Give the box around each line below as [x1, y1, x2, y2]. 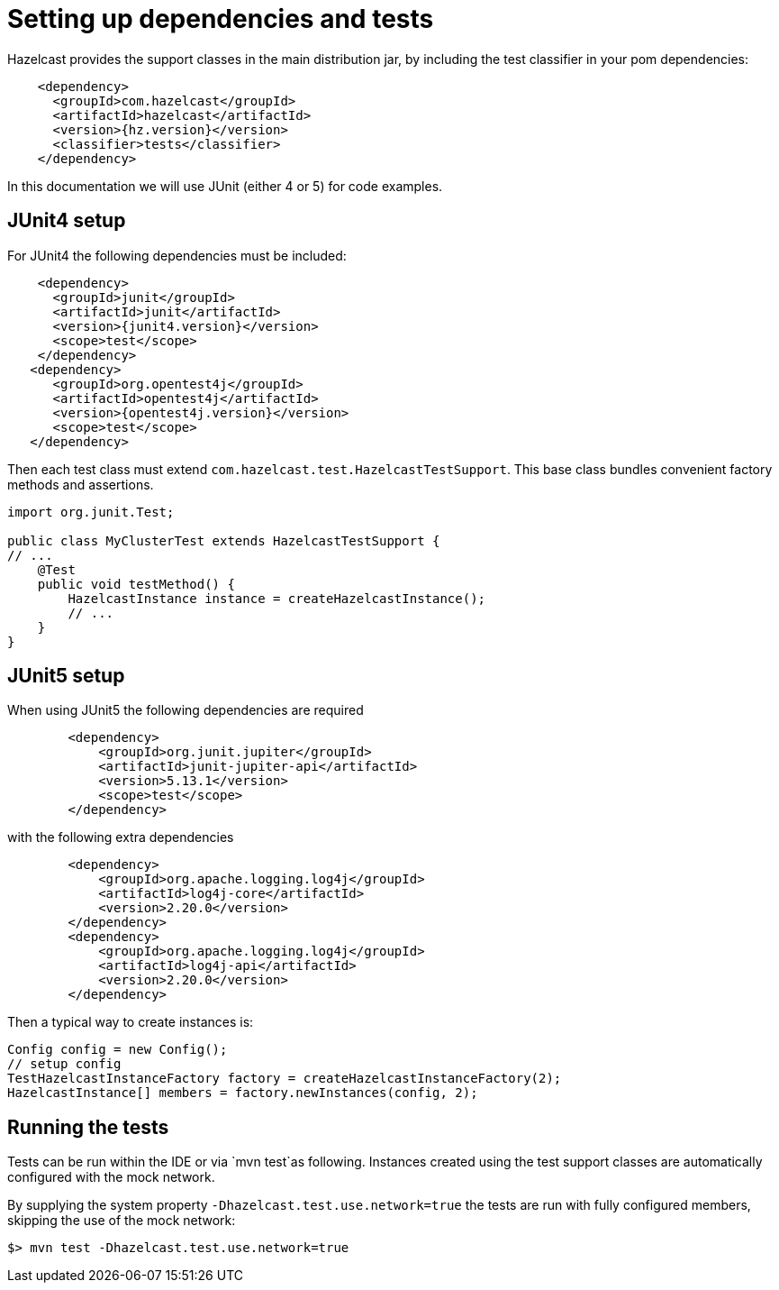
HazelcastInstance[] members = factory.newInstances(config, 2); [7, 1085, 478, 1101]
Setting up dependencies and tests [7, 4, 434, 34]
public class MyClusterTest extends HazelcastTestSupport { [7, 533, 440, 548]
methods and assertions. [7, 476, 154, 492]
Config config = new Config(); [7, 1042, 228, 1057]
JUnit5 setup [7, 664, 125, 688]
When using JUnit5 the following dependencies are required [7, 702, 364, 718]
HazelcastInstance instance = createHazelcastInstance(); [68, 590, 486, 606]
